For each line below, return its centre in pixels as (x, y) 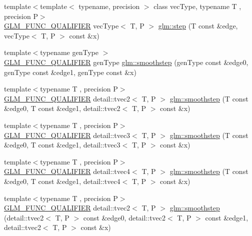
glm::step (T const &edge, (198, 26)
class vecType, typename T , (197, 6)
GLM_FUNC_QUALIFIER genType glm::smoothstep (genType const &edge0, (126, 62)
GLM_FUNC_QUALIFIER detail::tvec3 (67, 135)
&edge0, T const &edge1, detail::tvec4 (62, 181)
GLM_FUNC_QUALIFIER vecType (61, 26)
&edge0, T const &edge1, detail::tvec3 (62, 145)
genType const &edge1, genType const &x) (70, 72)
